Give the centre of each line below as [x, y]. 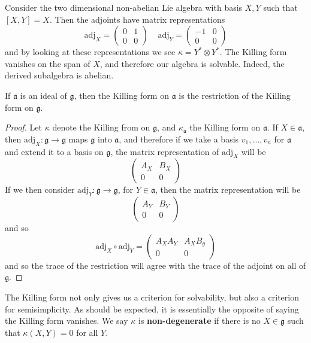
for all [87, 332]
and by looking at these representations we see [90, 52]
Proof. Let [23, 127]
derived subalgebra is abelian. [59, 75]
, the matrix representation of [165, 151]
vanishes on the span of [48, 63]
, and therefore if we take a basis [179, 139]
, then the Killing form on [121, 95]
